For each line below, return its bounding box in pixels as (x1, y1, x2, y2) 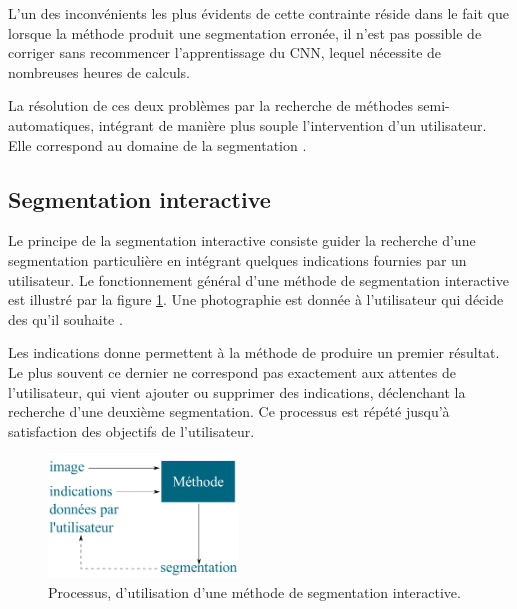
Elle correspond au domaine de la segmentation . (8, 134, 307, 155)
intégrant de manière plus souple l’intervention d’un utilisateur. (98, 114, 487, 135)
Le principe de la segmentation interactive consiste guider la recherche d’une (8, 230, 476, 251)
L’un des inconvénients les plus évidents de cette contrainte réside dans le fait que (8, 3, 509, 23)
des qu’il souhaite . (8, 308, 123, 329)
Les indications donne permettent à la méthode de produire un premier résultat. (8, 342, 500, 363)
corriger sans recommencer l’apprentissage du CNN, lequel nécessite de (8, 42, 442, 63)
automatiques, (8, 114, 95, 135)
